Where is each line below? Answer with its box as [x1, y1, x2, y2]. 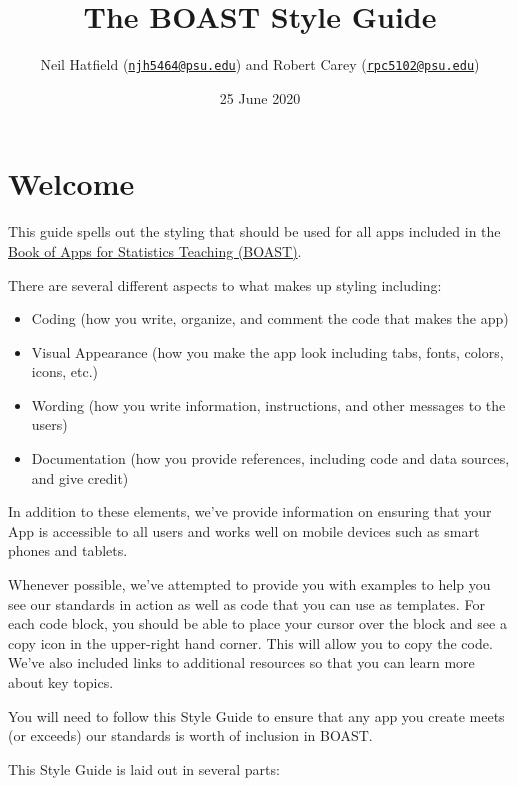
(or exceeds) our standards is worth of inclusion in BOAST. [8, 725, 373, 746]
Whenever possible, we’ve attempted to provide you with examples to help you [8, 574, 491, 595]
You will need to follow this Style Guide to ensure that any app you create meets [8, 705, 505, 726]
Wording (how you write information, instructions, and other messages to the [31, 394, 506, 415]
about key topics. [8, 672, 114, 692]
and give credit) [31, 467, 129, 488]
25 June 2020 [219, 87, 301, 108]
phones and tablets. [8, 540, 128, 561]
